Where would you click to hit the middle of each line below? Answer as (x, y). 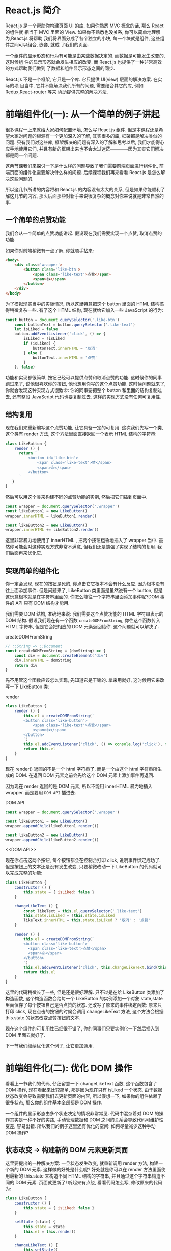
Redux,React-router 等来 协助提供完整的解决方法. (57, 92)
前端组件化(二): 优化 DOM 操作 (69, 1068)
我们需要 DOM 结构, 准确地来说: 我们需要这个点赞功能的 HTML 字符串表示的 (84, 614)
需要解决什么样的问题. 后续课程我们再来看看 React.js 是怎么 (99, 172)
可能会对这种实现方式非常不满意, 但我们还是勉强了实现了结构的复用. (85, 547)
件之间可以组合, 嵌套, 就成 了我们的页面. (47, 44)
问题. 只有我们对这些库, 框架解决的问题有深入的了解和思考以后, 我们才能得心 (85, 142)
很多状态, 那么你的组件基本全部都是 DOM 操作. (54, 1102)
